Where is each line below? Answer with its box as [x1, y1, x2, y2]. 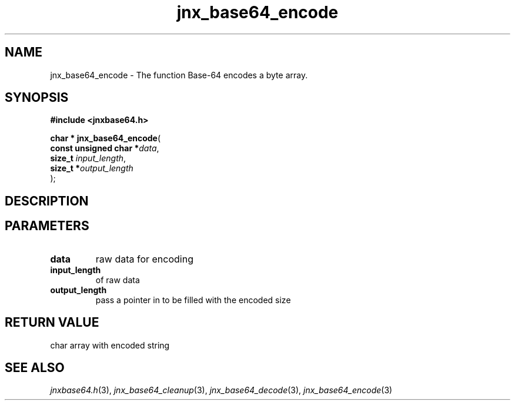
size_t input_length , [50, 153, 126, 164]
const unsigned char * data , [50, 143, 159, 154]
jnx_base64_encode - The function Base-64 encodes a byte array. [50, 69, 308, 80]
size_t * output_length [50, 163, 133, 174]
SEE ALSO [5, 360, 65, 375]
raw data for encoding [95, 253, 193, 265]
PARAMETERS [5, 218, 89, 234]
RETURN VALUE [5, 315, 99, 330]
